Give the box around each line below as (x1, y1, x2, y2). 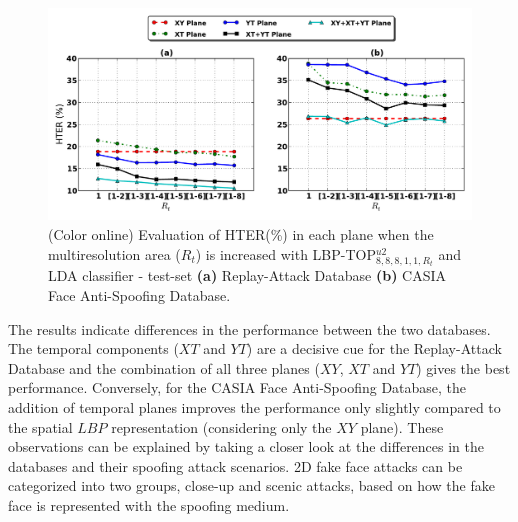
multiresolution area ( (48, 243, 181, 264)
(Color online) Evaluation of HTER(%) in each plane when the (48, 224, 434, 244)
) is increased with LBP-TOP (195, 243, 376, 264)
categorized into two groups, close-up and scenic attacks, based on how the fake (8, 475, 495, 496)
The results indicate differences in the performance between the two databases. (8, 318, 491, 339)
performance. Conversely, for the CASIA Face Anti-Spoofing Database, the (8, 377, 467, 398)
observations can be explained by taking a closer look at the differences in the (8, 436, 485, 457)
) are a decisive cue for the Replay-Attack (246, 338, 502, 359)
